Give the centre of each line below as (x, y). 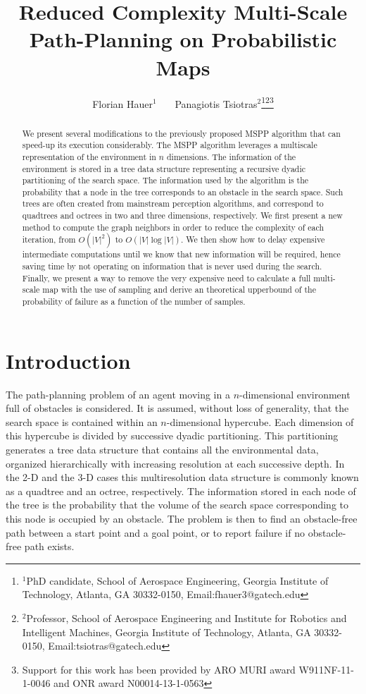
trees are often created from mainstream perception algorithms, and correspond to (173, 203)
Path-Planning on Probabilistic (183, 39)
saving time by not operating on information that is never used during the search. (172, 266)
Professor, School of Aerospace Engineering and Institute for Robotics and (187, 617)
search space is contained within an (82, 421)
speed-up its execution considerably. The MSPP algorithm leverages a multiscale (170, 145)
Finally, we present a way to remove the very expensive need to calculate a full (166, 278)
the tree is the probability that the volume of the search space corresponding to (177, 505)
